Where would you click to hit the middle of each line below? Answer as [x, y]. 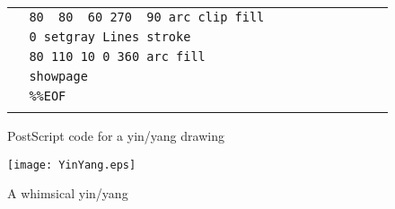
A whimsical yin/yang [68, 193]
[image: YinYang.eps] [72, 165]
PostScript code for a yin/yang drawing [116, 135]
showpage [58, 76]
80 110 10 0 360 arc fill [117, 57]
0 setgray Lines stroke [110, 37]
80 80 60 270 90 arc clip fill [147, 17]
